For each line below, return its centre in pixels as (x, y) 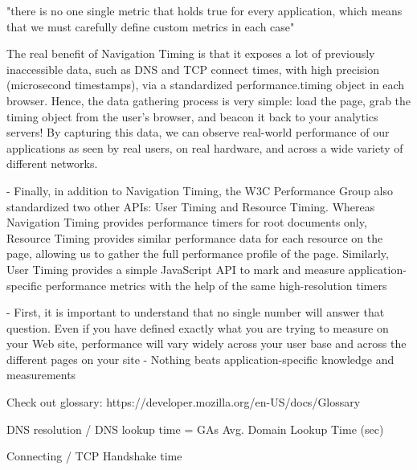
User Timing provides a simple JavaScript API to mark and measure (176, 269)
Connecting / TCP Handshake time (94, 456)
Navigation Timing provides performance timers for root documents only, (187, 222)
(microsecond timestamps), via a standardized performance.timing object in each (206, 85)
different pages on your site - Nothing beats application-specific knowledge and (200, 359)
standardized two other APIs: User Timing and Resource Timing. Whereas (191, 206)
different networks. (52, 163)
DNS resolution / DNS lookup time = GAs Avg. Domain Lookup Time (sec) (195, 429)
